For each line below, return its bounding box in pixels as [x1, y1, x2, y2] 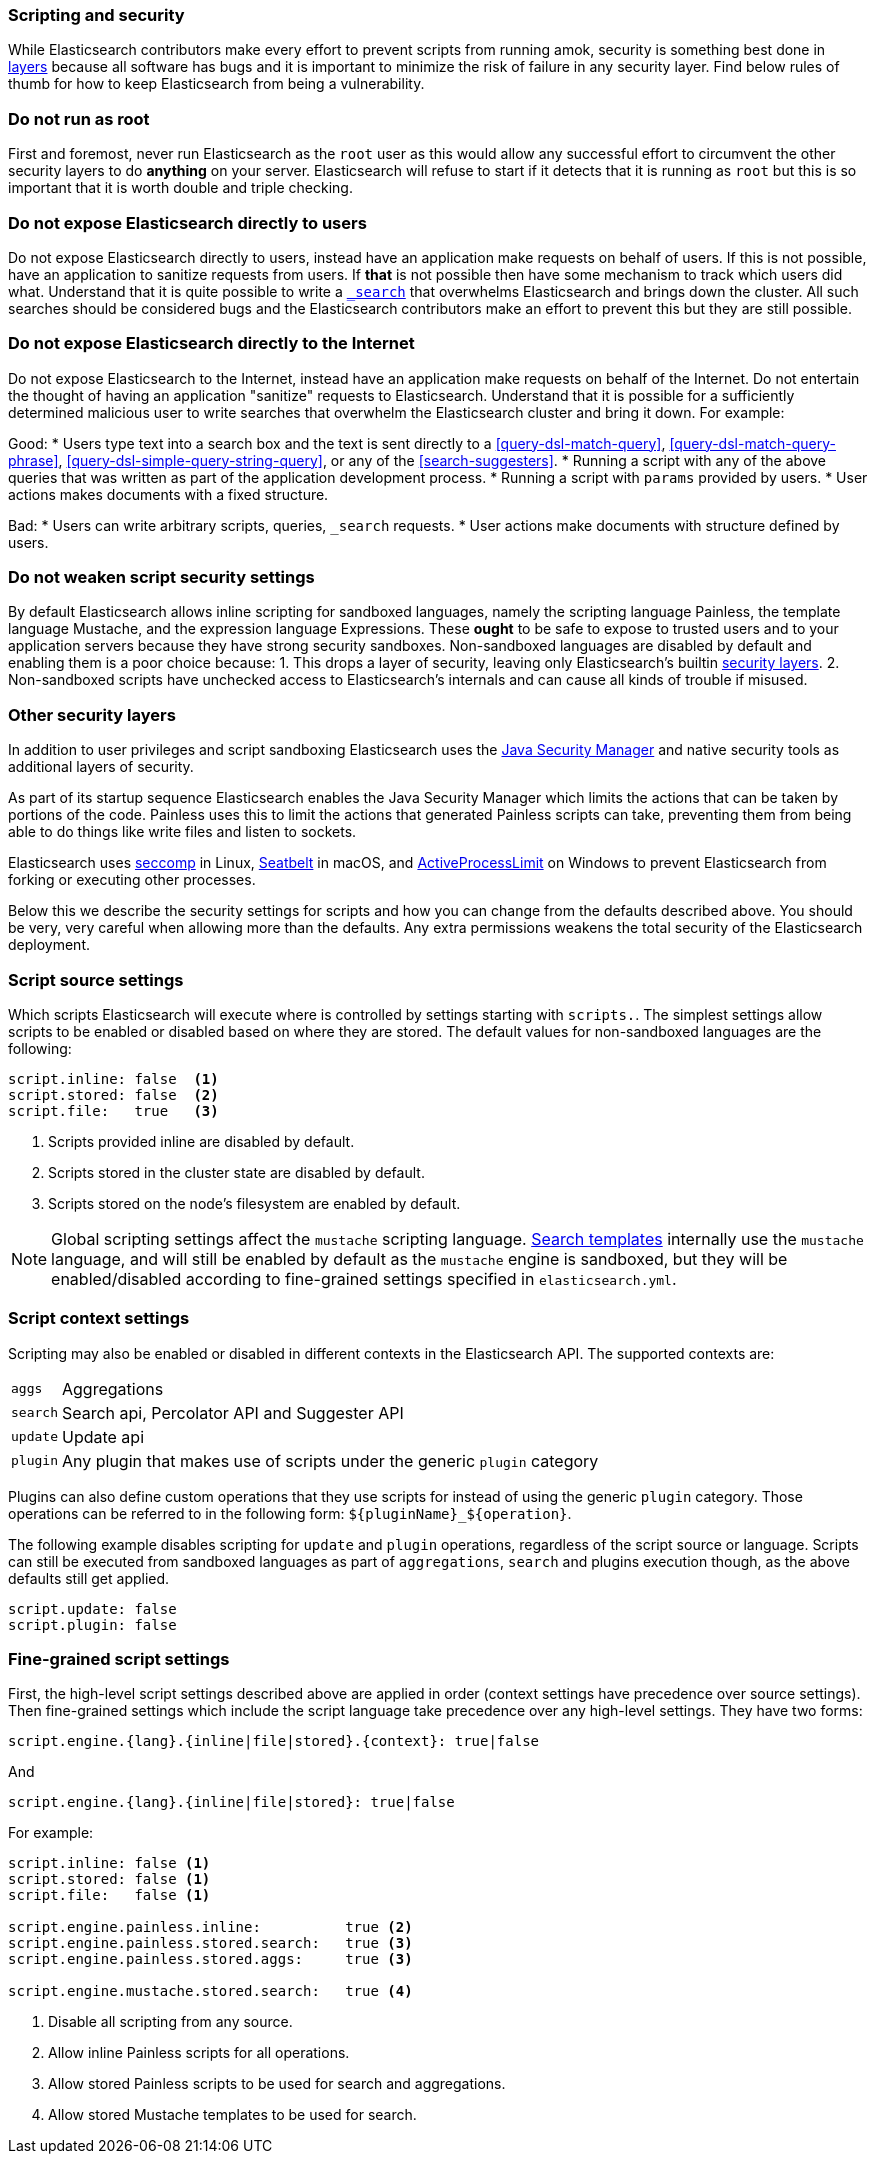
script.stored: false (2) [8, 1086, 219, 1103]
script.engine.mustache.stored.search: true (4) [8, 1983, 413, 2000]
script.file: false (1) [8, 1887, 211, 1904]
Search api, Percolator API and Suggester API [61, 1402, 404, 1423]
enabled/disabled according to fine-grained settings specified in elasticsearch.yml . [51, 1268, 677, 1289]
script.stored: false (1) [8, 1871, 211, 1888]
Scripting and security [8, 5, 185, 25]
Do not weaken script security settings [8, 567, 315, 587]
